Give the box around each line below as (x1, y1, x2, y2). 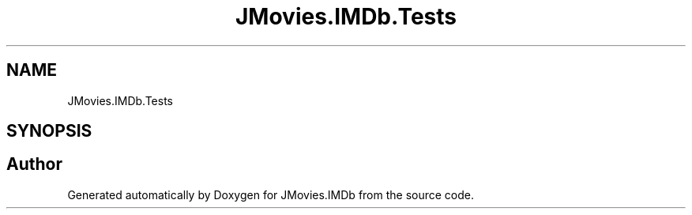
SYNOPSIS (6, 121, 92, 141)
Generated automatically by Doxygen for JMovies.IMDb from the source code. (67, 187, 475, 202)
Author (6, 154, 62, 175)
